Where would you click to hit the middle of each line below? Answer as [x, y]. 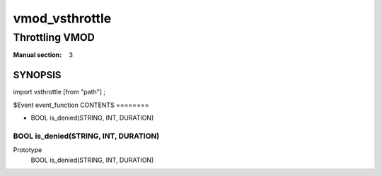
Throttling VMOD [54, 37]
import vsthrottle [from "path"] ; [59, 92]
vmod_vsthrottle [62, 18]
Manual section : [37, 55]
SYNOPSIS [37, 75]
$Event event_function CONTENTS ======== [81, 105]
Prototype [28, 150]
